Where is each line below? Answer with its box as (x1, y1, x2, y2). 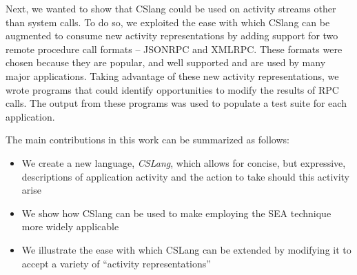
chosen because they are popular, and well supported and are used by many (6, 55, 326, 70)
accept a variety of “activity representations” (21, 256, 211, 270)
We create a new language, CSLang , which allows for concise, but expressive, (21, 155, 346, 170)
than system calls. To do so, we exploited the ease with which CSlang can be (6, 14, 330, 29)
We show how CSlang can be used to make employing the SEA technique (21, 205, 331, 220)
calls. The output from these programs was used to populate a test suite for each (6, 96, 347, 110)
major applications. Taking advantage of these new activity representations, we (6, 68, 339, 83)
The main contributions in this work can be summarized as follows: (6, 132, 289, 147)
